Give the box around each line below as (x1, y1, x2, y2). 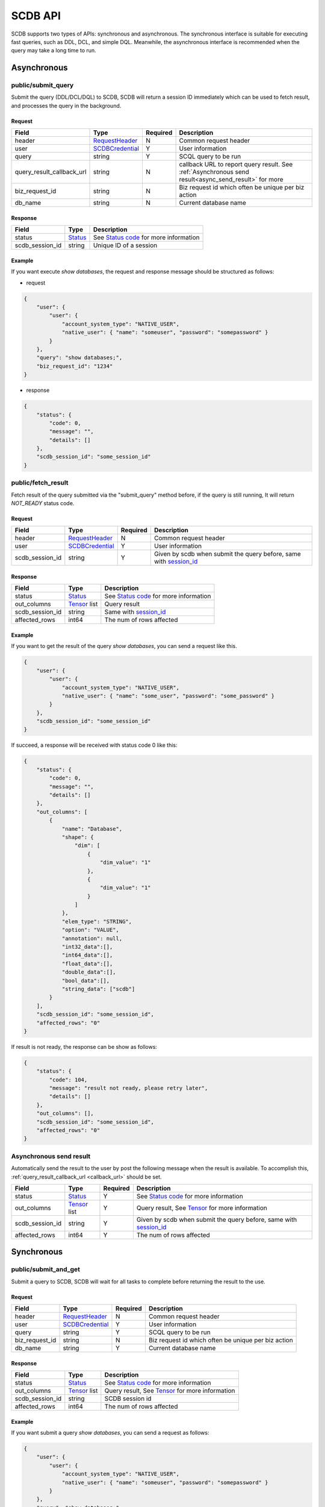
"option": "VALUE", (61, 927, 120, 934)
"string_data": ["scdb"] (61, 986, 135, 992)
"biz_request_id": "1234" (36, 362, 113, 370)
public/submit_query (11, 81, 74, 90)
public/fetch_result (11, 479, 69, 487)
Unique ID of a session (93, 241, 158, 250)
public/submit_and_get (11, 1265, 81, 1274)
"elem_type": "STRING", (61, 918, 132, 925)
